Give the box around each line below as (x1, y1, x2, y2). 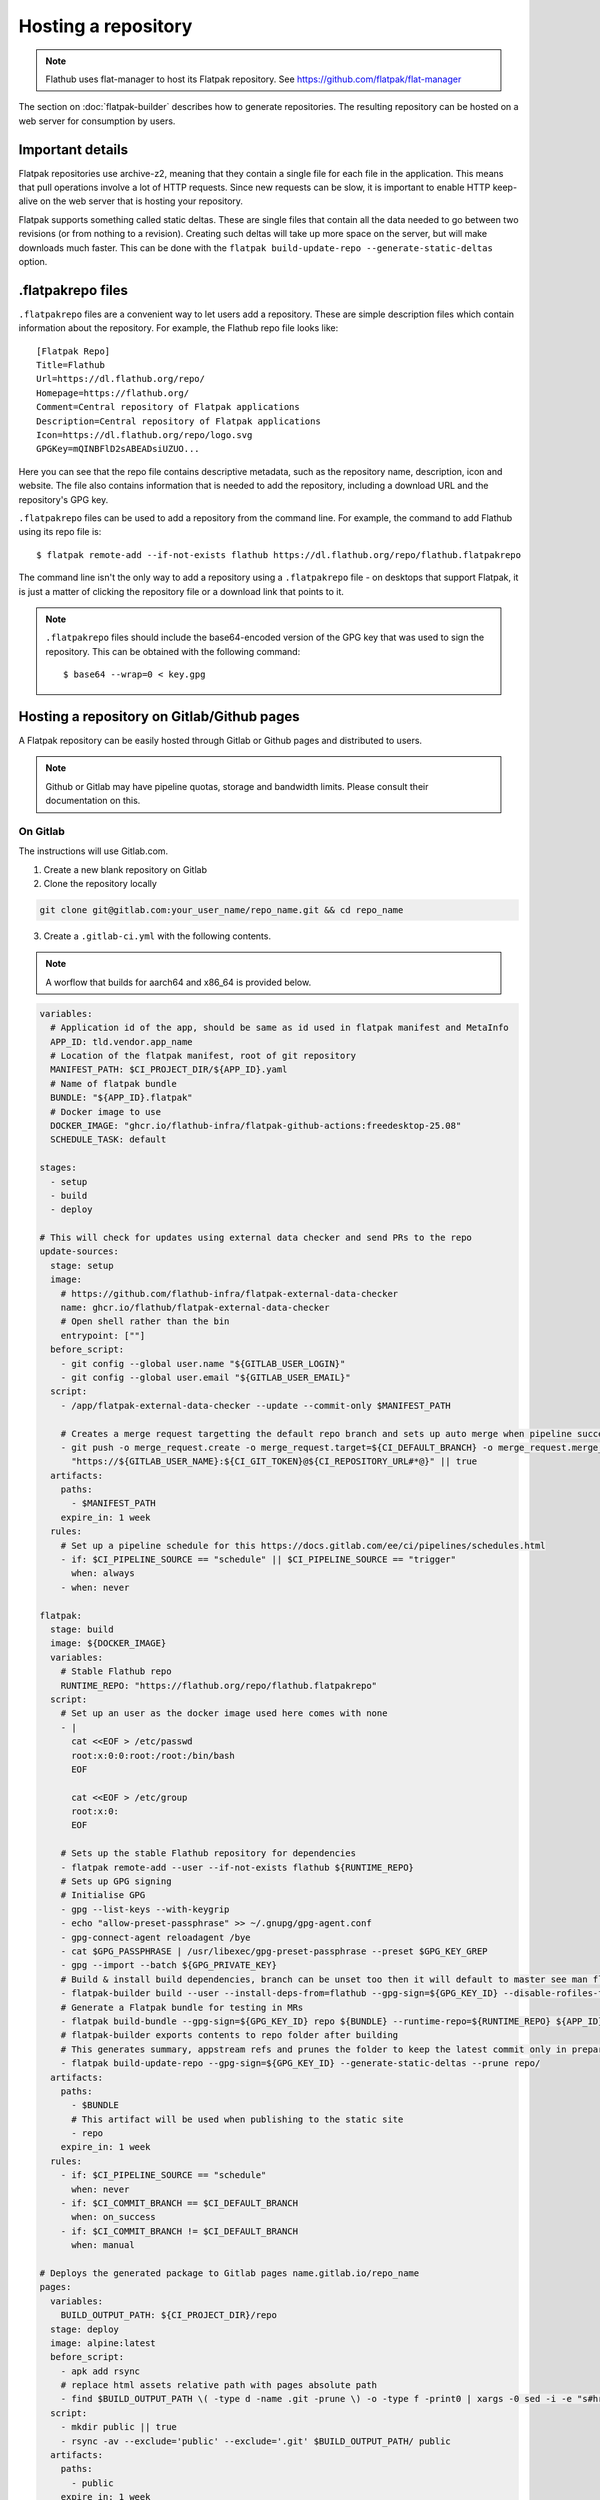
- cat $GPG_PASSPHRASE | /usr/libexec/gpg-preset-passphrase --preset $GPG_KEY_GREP (60, 1945, 489, 1957)
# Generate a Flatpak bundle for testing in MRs (60, 2001, 304, 2013)
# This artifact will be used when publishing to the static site (71, 2113, 404, 2125)
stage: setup (50, 1260, 114, 1271)
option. (18, 255, 48, 267)
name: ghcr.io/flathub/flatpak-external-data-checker (60, 1302, 330, 1314)
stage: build (50, 1624, 114, 1635)
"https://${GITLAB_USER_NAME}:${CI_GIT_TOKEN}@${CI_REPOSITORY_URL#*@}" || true (71, 1456, 478, 1467)
